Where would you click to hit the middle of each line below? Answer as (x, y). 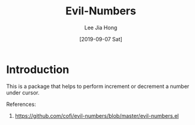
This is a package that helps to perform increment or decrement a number (98, 86)
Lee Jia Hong (101, 28)
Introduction (38, 69)
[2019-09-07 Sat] (101, 39)
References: (21, 104)
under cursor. (23, 92)
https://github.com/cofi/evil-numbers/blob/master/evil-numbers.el (97, 115)
